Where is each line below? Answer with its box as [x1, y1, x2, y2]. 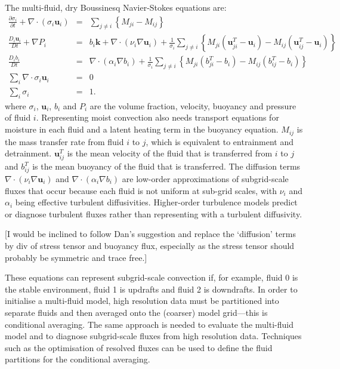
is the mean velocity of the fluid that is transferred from [67, 147, 273, 159]
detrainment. [5, 147, 52, 159]
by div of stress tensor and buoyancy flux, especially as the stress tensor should [5, 239, 295, 251]
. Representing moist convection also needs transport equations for [36, 111, 279, 124]
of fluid [5, 111, 31, 124]
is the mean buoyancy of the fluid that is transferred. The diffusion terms [32, 160, 301, 173]
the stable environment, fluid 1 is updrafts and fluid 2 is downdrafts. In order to [5, 282, 298, 295]
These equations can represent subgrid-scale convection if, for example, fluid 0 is [5, 271, 298, 284]
